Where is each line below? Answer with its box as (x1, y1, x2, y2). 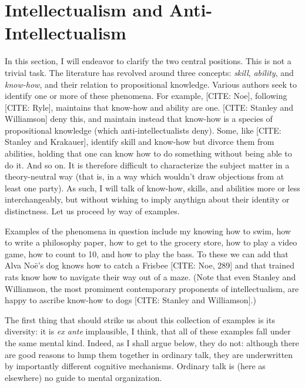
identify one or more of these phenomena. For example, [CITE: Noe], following (5, 89, 287, 102)
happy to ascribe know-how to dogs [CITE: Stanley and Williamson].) (5, 294, 256, 306)
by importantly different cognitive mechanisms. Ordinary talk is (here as (5, 360, 266, 372)
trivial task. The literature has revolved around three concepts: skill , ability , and (5, 66, 294, 78)
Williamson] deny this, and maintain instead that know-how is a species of (5, 112, 273, 125)
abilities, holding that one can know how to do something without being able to (5, 147, 292, 160)
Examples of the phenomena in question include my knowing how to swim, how (5, 224, 291, 237)
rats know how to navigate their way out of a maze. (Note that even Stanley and (5, 271, 296, 283)
